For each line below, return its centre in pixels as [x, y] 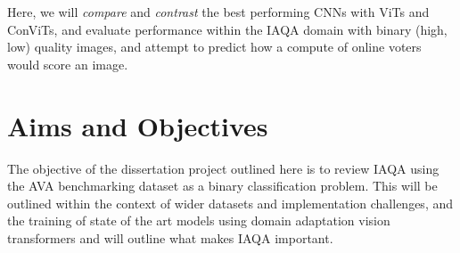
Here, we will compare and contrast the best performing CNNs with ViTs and [218, 12]
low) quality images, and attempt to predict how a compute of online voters [214, 47]
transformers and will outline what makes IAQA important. [170, 237]
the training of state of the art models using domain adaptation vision [199, 220]
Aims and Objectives [138, 125]
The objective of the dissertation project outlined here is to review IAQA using [223, 168]
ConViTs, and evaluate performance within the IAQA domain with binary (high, [227, 29]
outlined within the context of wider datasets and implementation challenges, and [230, 203]
